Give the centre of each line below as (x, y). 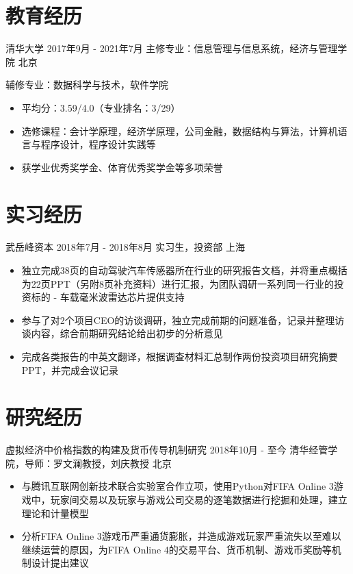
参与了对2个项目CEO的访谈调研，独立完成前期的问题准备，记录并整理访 (183, 320)
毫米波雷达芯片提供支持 (132, 297)
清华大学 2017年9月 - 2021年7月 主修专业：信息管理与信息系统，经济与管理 (172, 48)
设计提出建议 (60, 563)
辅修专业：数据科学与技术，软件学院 (87, 85)
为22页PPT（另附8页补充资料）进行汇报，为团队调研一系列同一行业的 (178, 283)
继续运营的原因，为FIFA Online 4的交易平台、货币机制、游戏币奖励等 (176, 549)
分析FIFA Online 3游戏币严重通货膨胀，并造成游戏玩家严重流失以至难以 (181, 536)
